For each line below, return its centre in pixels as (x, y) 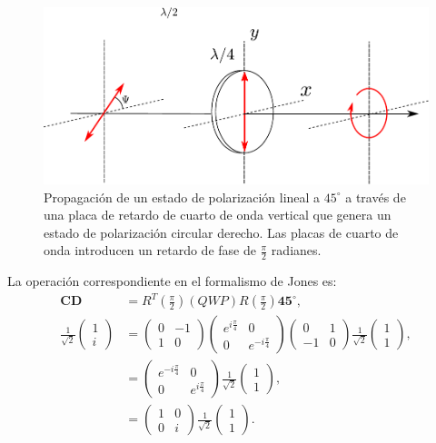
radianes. (296, 250)
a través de (376, 197)
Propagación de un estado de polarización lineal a (182, 197)
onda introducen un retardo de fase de (150, 250)
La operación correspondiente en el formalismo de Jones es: (172, 281)
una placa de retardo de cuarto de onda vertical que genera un (218, 215)
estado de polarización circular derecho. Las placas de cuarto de (221, 232)
